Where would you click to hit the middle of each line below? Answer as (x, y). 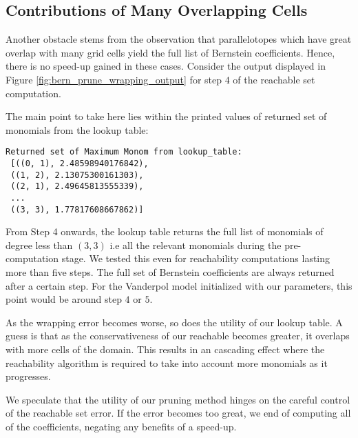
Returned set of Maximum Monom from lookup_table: (124, 152)
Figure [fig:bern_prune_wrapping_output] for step (114, 79)
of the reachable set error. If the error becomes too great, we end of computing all (178, 413)
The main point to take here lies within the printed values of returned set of (166, 116)
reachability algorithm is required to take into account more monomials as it (167, 362)
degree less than (39, 245)
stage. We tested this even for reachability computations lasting (196, 258)
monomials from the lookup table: (77, 129)
